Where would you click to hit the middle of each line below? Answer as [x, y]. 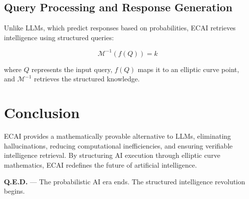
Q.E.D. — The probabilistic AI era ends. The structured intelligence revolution [125, 181]
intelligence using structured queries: [59, 37]
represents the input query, [72, 69]
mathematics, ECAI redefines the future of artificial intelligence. [100, 164]
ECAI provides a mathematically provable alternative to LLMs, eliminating [118, 136]
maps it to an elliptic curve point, [188, 69]
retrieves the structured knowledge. [87, 79]
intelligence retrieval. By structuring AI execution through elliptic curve [112, 155]
